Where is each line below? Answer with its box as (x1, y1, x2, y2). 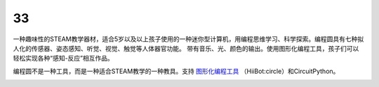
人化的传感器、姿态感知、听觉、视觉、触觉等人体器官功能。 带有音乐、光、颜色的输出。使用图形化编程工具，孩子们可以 (13, 44, 359, 52)
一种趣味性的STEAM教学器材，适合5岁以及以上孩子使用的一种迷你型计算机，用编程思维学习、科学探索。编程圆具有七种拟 (13, 35, 364, 43)
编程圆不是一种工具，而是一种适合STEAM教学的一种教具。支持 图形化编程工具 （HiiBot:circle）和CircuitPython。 (13, 67, 340, 75)
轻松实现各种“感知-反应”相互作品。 (13, 54, 114, 63)
